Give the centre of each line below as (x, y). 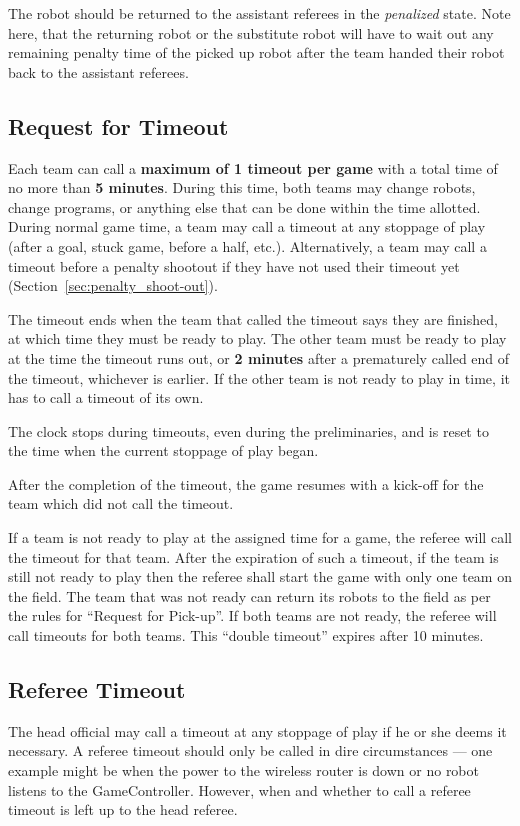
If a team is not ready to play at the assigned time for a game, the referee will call (260, 537)
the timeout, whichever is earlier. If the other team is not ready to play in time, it (259, 377)
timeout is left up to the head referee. (123, 809)
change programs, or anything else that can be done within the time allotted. (244, 206)
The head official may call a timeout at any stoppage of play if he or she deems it (257, 730)
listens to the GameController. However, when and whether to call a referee (239, 789)
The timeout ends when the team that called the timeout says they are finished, (253, 318)
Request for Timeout (118, 125)
